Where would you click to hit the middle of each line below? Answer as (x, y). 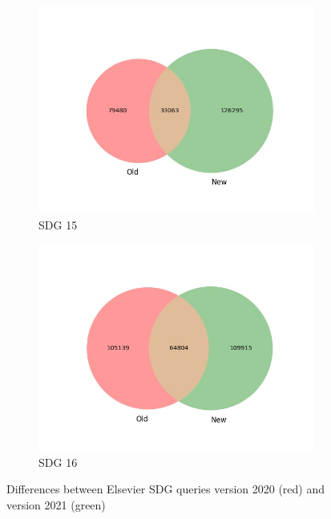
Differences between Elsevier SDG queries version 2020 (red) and (166, 489)
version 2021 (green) (56, 504)
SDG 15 (58, 224)
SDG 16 (58, 462)
